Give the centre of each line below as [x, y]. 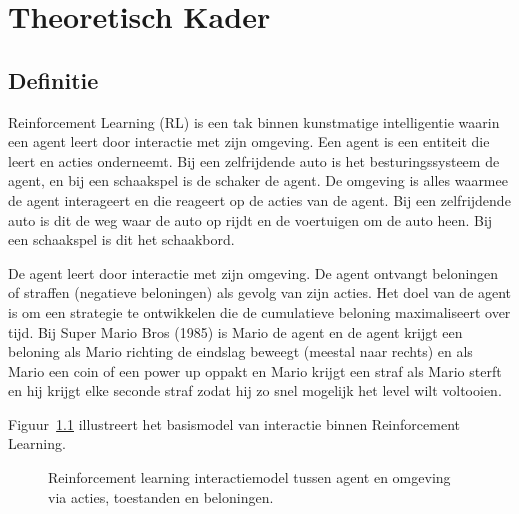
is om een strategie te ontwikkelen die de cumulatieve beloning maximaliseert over [259, 311]
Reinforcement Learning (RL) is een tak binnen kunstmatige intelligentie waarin [254, 121]
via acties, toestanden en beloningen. [161, 496]
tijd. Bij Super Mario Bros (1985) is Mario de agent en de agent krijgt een [235, 331]
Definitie [53, 79]
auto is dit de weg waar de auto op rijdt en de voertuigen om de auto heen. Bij [250, 219]
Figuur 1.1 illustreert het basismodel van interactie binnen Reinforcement [234, 423]
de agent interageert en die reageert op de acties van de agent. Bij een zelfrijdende [259, 199]
